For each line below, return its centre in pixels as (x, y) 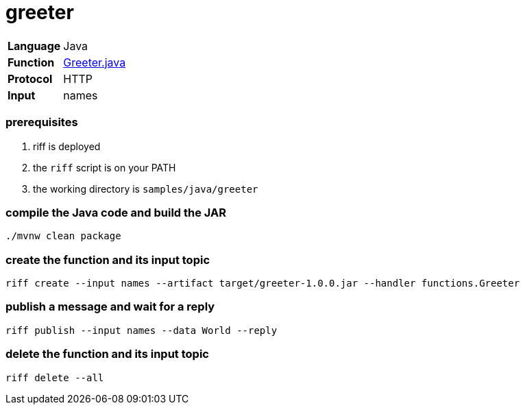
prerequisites (42, 122)
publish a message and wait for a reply (110, 307)
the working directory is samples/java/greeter (146, 189)
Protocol (30, 79)
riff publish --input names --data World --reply (142, 330)
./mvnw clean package (63, 236)
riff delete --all (55, 377)
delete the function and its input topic (107, 354)
